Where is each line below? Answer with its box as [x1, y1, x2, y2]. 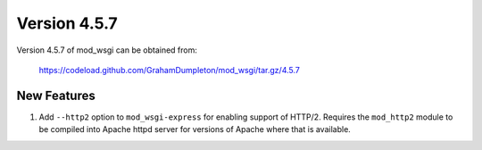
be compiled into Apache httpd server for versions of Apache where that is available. [38, 124, 352, 135]
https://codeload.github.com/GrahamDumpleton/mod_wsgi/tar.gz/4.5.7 [38, 64, 301, 75]
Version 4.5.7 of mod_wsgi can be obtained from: [16, 45, 198, 55]
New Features [16, 87, 96, 103]
